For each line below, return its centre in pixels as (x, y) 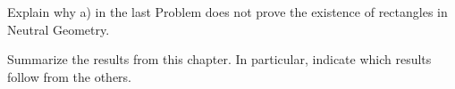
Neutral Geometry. (59, 29)
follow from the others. (69, 76)
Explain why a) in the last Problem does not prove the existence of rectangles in (227, 12)
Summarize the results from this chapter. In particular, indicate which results (219, 59)
